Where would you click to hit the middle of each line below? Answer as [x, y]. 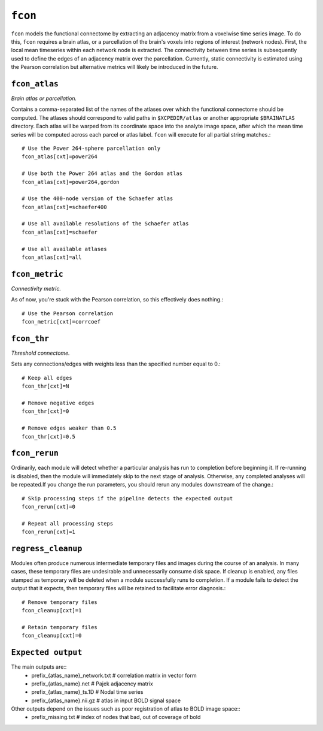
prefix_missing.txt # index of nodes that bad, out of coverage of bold [116, 717]
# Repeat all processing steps [68, 523]
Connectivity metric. [36, 288]
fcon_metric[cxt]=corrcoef [61, 322]
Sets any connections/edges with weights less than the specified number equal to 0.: [116, 364]
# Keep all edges [47, 378]
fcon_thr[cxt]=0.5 [49, 437]
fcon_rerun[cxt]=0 [49, 507]
